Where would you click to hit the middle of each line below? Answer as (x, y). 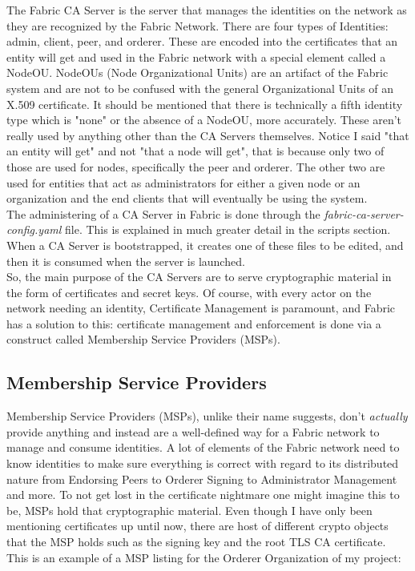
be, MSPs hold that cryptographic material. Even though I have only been (189, 510)
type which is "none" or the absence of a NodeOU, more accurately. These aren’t (204, 120)
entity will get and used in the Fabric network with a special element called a (196, 56)
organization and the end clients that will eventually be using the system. (187, 198)
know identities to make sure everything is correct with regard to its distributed (203, 463)
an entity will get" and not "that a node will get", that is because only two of (195, 151)
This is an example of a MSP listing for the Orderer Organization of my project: (204, 557)
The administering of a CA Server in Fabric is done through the (163, 213)
